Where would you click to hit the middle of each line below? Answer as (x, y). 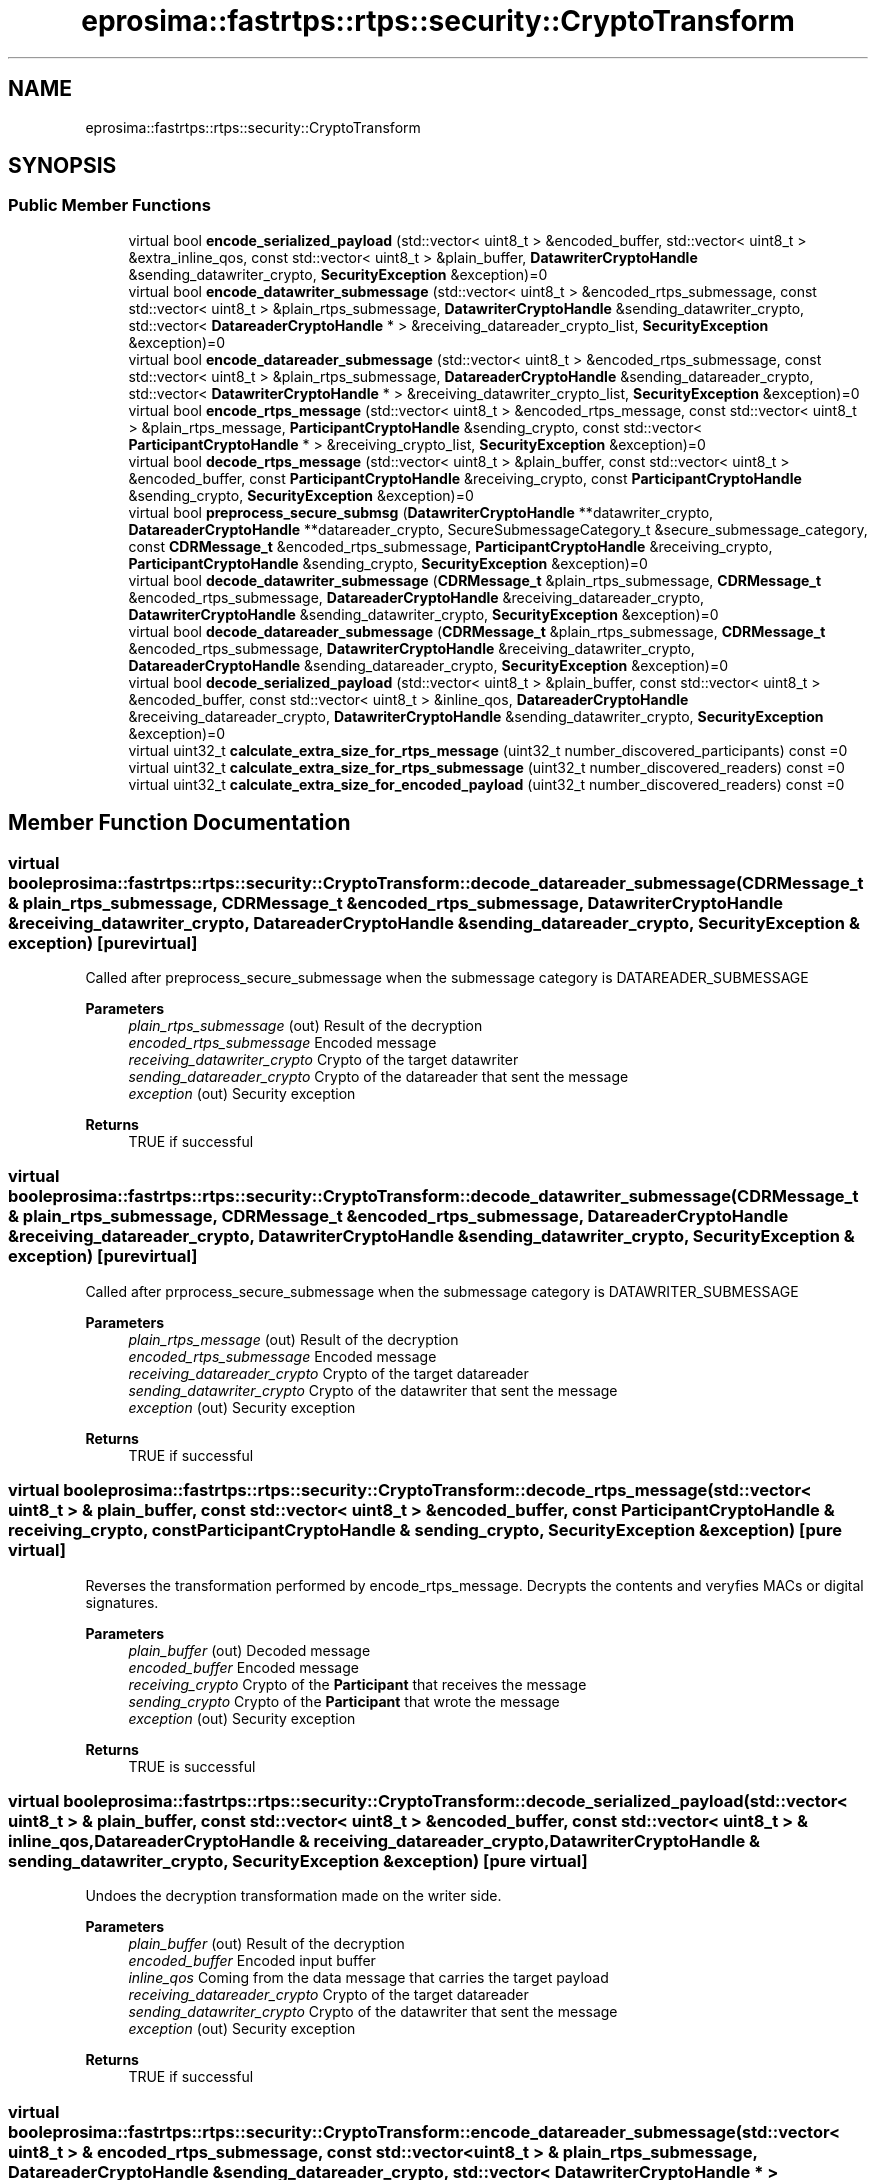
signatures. (122, 1602)
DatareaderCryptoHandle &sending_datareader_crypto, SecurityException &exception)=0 (428, 665)
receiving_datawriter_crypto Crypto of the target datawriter (323, 1060)
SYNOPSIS (62, 166)
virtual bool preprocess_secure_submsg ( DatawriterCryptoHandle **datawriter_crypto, (421, 512)
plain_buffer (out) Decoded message (249, 1650)
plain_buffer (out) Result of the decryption (266, 1944)
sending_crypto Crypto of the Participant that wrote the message (344, 1701)
